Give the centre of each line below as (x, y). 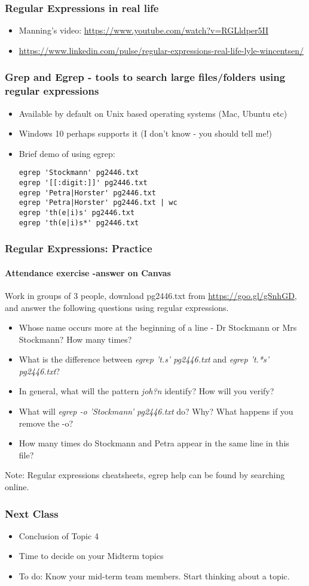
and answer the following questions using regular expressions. (117, 307)
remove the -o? (46, 423)
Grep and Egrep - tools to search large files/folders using (145, 77)
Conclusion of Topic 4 (59, 535)
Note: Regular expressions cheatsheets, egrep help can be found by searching (145, 475)
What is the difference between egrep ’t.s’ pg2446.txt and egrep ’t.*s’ (144, 359)
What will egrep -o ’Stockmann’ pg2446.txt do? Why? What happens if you (156, 411)
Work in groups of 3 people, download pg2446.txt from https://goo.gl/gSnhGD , (151, 295)
